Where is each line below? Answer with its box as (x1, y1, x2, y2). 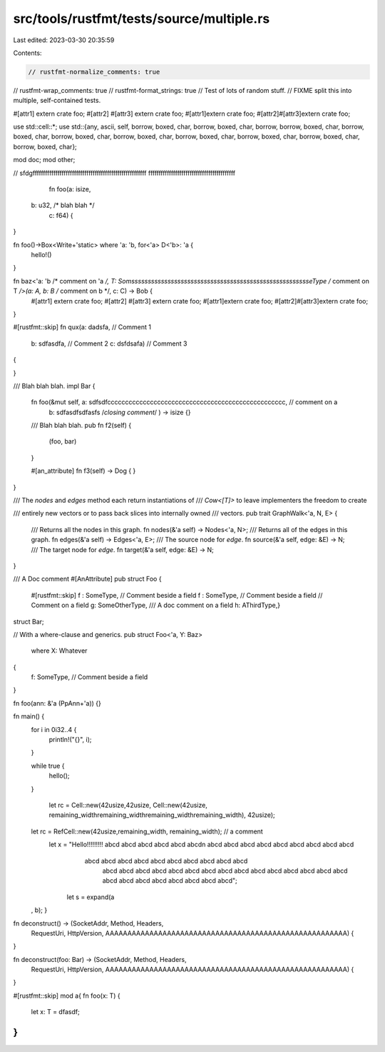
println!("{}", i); (48, 736, 92, 744)
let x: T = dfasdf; (31, 1008, 80, 1016)
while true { (31, 761, 65, 770)
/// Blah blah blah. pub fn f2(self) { (31, 421, 132, 430)
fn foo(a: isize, (48, 185, 91, 194)
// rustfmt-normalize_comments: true (28, 68, 160, 76)
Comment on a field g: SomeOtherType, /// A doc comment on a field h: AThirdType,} (31, 601, 281, 610)
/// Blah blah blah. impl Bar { (13, 381, 96, 390)
